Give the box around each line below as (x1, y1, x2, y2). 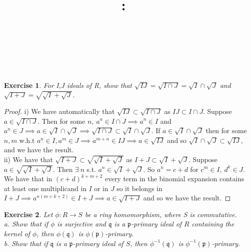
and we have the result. (4, 144, 74, 155)
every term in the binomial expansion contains (105, 173, 244, 184)
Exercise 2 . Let (4, 209, 53, 219)
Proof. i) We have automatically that (4, 106, 115, 116)
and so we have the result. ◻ (143, 193, 231, 203)
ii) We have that (4, 154, 53, 164)
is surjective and (57, 219, 106, 229)
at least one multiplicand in (4, 183, 87, 193)
